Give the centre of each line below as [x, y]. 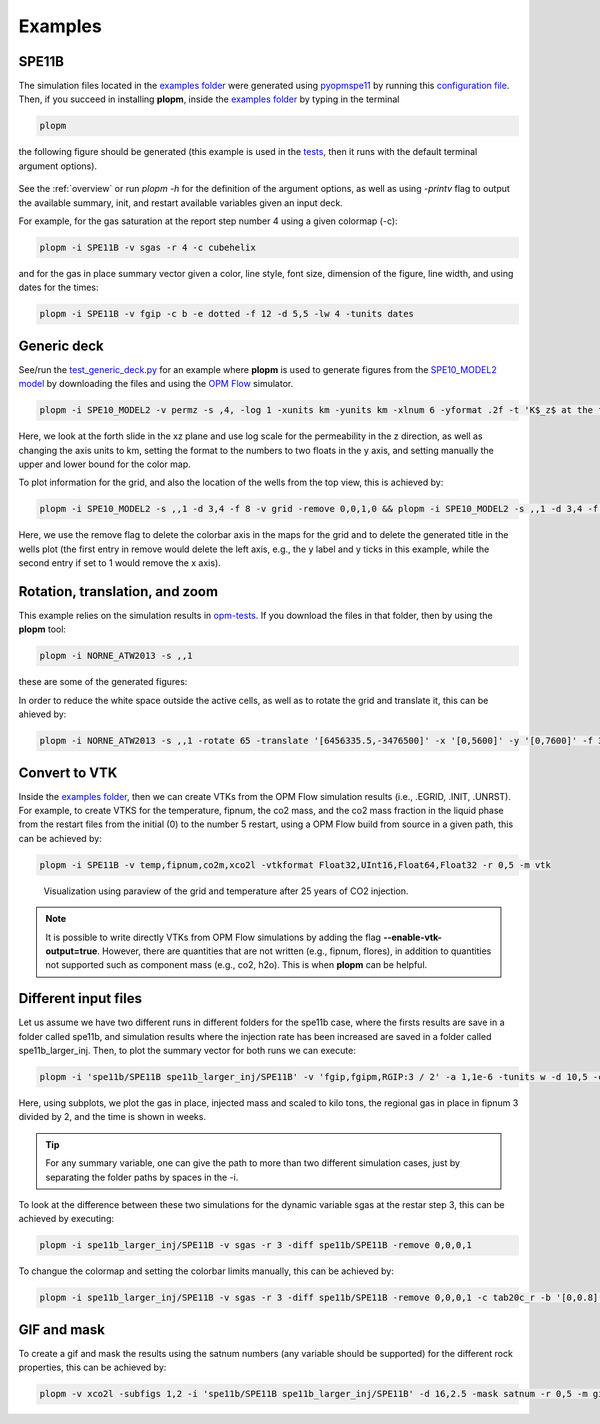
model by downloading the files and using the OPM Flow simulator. [156, 384]
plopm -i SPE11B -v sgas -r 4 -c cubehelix [148, 247]
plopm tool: [42, 629]
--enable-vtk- [412, 937]
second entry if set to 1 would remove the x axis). [120, 563]
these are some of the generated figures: [103, 682]
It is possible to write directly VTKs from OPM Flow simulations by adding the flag [213, 937]
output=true [71, 951]
